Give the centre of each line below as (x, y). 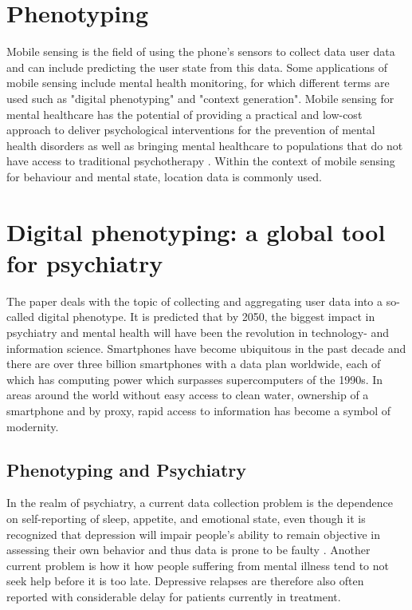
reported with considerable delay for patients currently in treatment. (174, 596)
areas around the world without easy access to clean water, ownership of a (188, 395)
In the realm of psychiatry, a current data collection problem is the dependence (200, 503)
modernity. (33, 426)
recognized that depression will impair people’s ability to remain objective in (194, 534)
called (20, 317)
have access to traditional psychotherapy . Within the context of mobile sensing (201, 161)
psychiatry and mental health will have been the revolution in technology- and (198, 332)
